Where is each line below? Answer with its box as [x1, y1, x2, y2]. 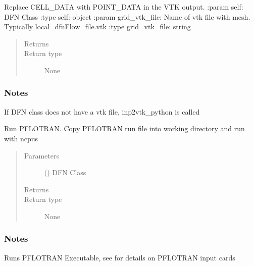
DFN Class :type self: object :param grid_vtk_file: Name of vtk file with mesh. [4, 11, 250, 22]
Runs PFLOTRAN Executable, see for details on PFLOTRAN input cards [4, 252, 235, 262]
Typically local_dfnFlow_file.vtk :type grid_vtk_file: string [4, 21, 191, 32]
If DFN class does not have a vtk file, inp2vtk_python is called [4, 106, 200, 117]
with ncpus [4, 133, 38, 143]
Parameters [24, 150, 59, 161]
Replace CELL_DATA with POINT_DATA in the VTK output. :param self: [4, 2, 243, 12]
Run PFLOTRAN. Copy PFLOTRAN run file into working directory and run [4, 123, 245, 134]
